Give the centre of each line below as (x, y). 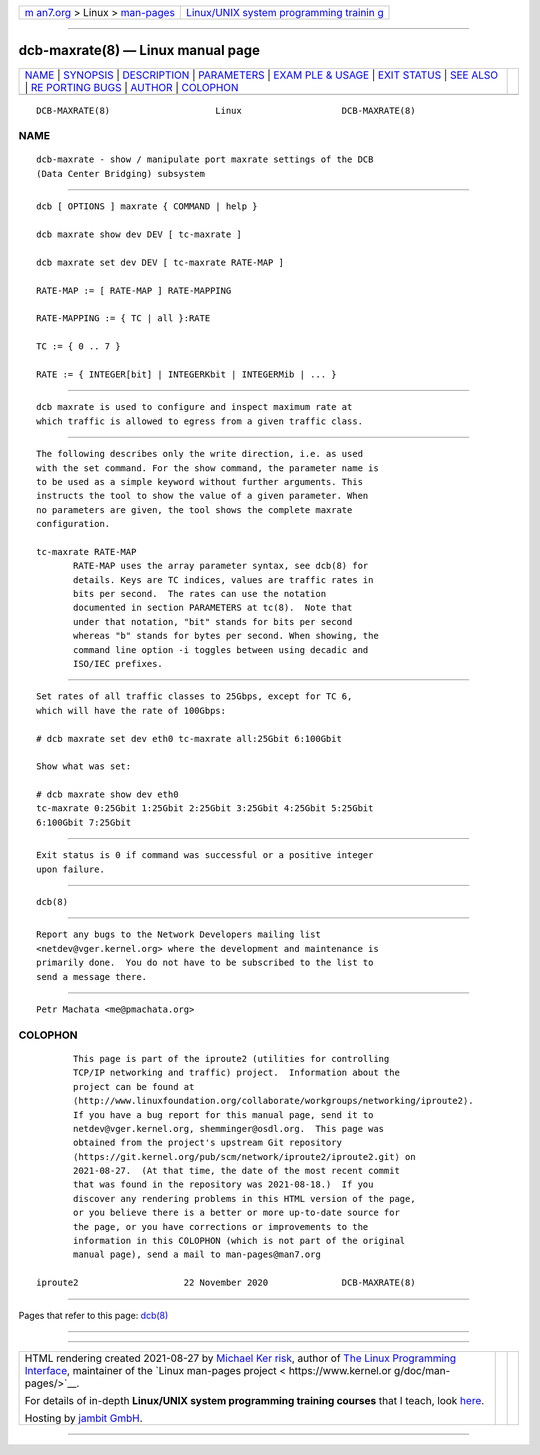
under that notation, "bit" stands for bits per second (213, 621)
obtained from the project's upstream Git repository (207, 1143)
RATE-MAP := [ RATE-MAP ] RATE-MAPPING (134, 290)
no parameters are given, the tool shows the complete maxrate (194, 509)
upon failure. (70, 869)
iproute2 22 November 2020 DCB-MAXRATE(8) (226, 1283)
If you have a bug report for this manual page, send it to (223, 1114)
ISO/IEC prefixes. (118, 663)
